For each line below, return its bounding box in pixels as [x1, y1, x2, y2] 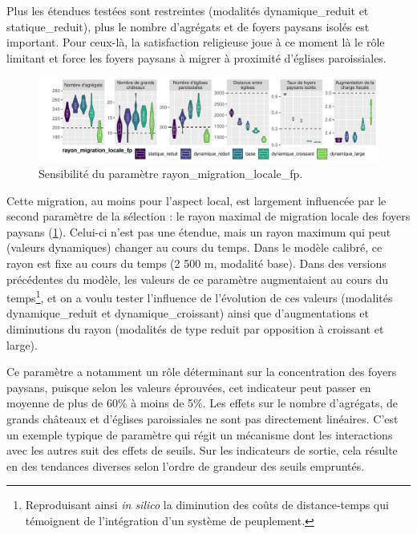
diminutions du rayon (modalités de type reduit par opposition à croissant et [6, 320, 384, 337]
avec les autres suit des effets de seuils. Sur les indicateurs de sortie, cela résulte [6, 442, 398, 459]
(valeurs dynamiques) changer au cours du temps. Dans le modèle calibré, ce [6, 239, 383, 256]
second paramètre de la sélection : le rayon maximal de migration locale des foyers [6, 208, 411, 225]
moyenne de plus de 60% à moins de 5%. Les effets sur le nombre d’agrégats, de [6, 394, 398, 411]
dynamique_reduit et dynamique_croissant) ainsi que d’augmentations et [6, 305, 369, 322]
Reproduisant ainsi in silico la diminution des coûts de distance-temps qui [25, 496, 389, 513]
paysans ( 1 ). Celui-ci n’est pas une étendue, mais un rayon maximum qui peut [6, 223, 391, 240]
